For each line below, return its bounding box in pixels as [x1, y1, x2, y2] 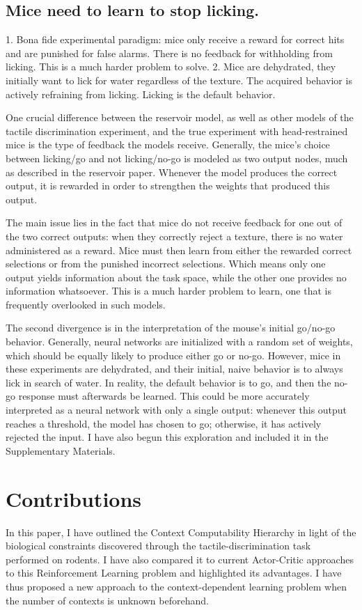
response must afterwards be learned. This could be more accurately [18, 389, 310, 403]
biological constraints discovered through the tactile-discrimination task [6, 538, 311, 553]
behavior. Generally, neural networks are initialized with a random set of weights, [6, 334, 353, 349]
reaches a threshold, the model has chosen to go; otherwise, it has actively [6, 416, 322, 430]
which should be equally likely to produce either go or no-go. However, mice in [6, 347, 341, 362]
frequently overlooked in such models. [6, 297, 166, 311]
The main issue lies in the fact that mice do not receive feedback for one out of [6, 215, 343, 230]
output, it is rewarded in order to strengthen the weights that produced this [6, 178, 330, 193]
